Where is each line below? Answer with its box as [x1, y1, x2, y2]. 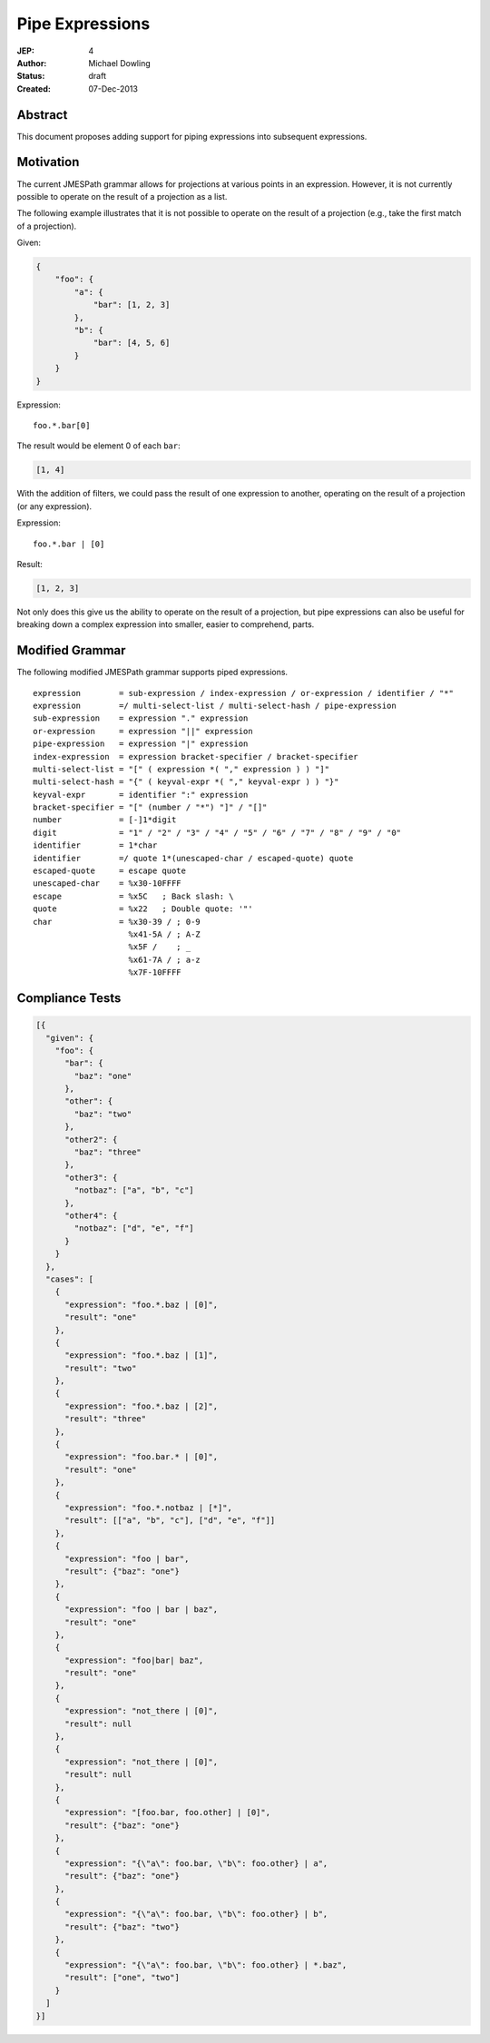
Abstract [16, 107, 68, 123]
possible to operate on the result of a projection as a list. [16, 191, 228, 201]
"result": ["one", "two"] [64, 1972, 181, 1983]
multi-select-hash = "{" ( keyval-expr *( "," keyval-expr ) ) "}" [33, 777, 339, 787]
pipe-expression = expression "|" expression [33, 739, 249, 749]
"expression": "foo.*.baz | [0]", [64, 1299, 218, 1310]
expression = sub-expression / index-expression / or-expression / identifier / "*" [33, 688, 454, 698]
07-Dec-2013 [88, 83, 138, 94]
